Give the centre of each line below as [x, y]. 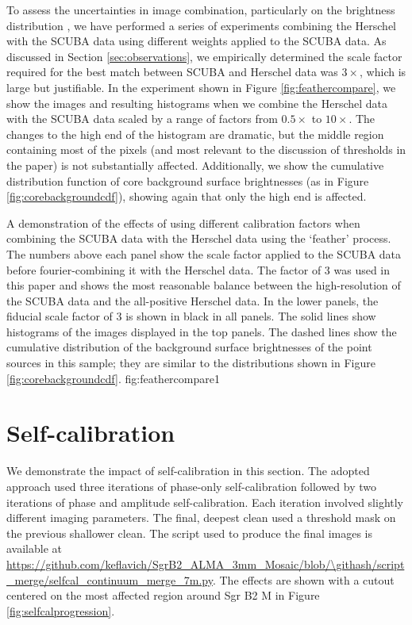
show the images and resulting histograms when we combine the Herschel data [197, 103]
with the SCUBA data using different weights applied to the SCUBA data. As [196, 41]
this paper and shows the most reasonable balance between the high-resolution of [204, 285]
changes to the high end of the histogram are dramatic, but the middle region [195, 134]
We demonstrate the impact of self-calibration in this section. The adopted [188, 471]
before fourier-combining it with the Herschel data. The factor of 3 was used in [198, 269]
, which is [383, 72]
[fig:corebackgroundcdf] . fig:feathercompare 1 [113, 378]
